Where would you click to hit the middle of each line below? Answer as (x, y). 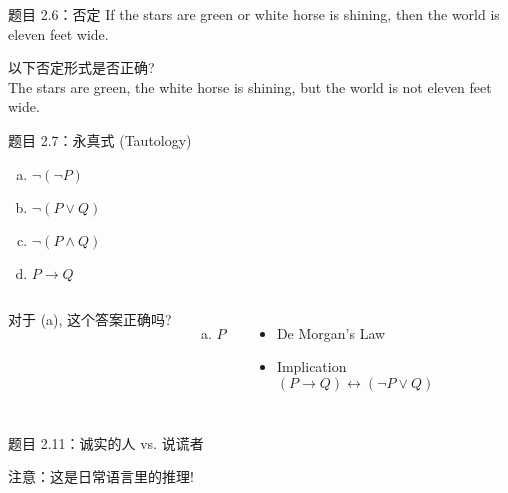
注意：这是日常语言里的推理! (101, 476)
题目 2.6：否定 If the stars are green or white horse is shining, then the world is (254, 14)
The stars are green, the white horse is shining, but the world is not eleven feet (250, 86)
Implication (311, 366)
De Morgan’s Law (331, 332)
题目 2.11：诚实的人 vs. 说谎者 (106, 442)
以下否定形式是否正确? (81, 67)
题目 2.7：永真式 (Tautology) (100, 139)
